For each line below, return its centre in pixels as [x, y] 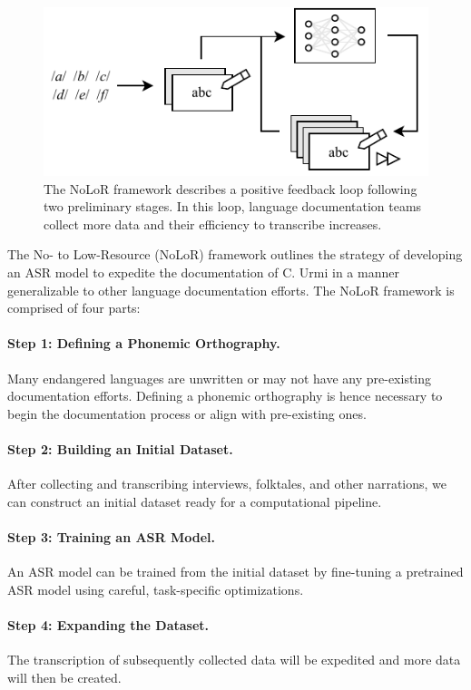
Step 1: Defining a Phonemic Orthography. [144, 343]
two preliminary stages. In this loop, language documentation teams [233, 206]
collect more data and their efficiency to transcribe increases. [213, 224]
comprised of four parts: [74, 308]
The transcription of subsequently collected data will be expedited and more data [234, 660]
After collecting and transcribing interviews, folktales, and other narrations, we [227, 484]
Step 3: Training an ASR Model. [112, 536]
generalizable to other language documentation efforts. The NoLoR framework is [231, 290]
